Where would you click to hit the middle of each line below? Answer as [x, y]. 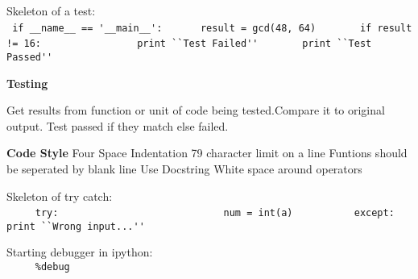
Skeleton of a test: [51, 10]
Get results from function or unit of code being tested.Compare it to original [196, 110]
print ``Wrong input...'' [76, 226]
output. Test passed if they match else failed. [118, 125]
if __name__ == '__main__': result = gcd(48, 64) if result [212, 28]
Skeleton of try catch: [60, 196]
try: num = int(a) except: [215, 213]
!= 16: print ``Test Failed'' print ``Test [189, 44]
